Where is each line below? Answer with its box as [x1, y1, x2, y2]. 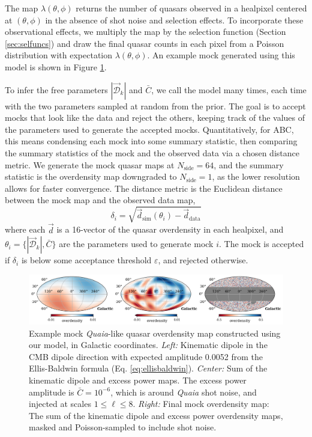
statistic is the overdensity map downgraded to [5, 170, 177, 183]
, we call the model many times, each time [151, 83, 307, 96]
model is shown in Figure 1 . [5, 60, 107, 73]
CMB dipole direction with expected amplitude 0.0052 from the [29, 350, 263, 362]
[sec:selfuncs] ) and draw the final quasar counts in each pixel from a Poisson [5, 37, 284, 49]
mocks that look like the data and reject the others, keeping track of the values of [5, 111, 305, 124]
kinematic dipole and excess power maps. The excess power [29, 374, 247, 387]
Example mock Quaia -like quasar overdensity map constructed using [29, 326, 281, 339]
